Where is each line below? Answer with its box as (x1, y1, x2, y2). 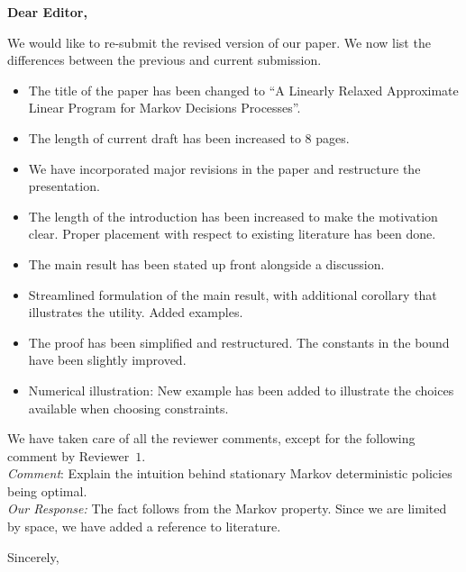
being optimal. (7, 481, 87, 500)
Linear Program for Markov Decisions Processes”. (28, 98, 301, 117)
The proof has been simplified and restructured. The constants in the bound (28, 332, 450, 351)
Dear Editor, (7, 3, 87, 21)
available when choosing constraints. (28, 398, 229, 417)
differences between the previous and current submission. (7, 50, 322, 69)
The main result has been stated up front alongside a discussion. (28, 254, 385, 273)
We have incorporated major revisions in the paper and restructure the (28, 159, 421, 177)
